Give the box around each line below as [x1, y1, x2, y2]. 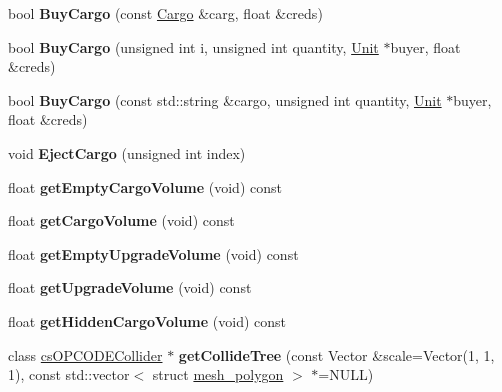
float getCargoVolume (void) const [8, 210, 235, 231]
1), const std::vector [8, 364, 130, 385]
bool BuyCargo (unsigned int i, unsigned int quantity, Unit [8, 36, 379, 57]
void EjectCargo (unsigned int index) [8, 142, 246, 163]
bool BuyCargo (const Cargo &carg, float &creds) [8, 3, 323, 23]
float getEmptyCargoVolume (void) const [8, 176, 282, 197]
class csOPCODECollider [8, 344, 163, 365]
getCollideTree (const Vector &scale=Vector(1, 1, [178, 344, 495, 365]
